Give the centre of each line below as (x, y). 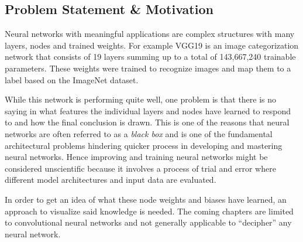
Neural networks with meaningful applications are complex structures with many (150, 34)
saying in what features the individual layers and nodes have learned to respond (148, 110)
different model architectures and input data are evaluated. (111, 180)
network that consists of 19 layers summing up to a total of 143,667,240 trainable (150, 57)
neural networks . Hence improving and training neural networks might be (136, 157)
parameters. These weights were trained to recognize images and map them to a (148, 68)
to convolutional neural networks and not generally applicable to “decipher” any (148, 222)
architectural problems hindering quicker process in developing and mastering (144, 145)
